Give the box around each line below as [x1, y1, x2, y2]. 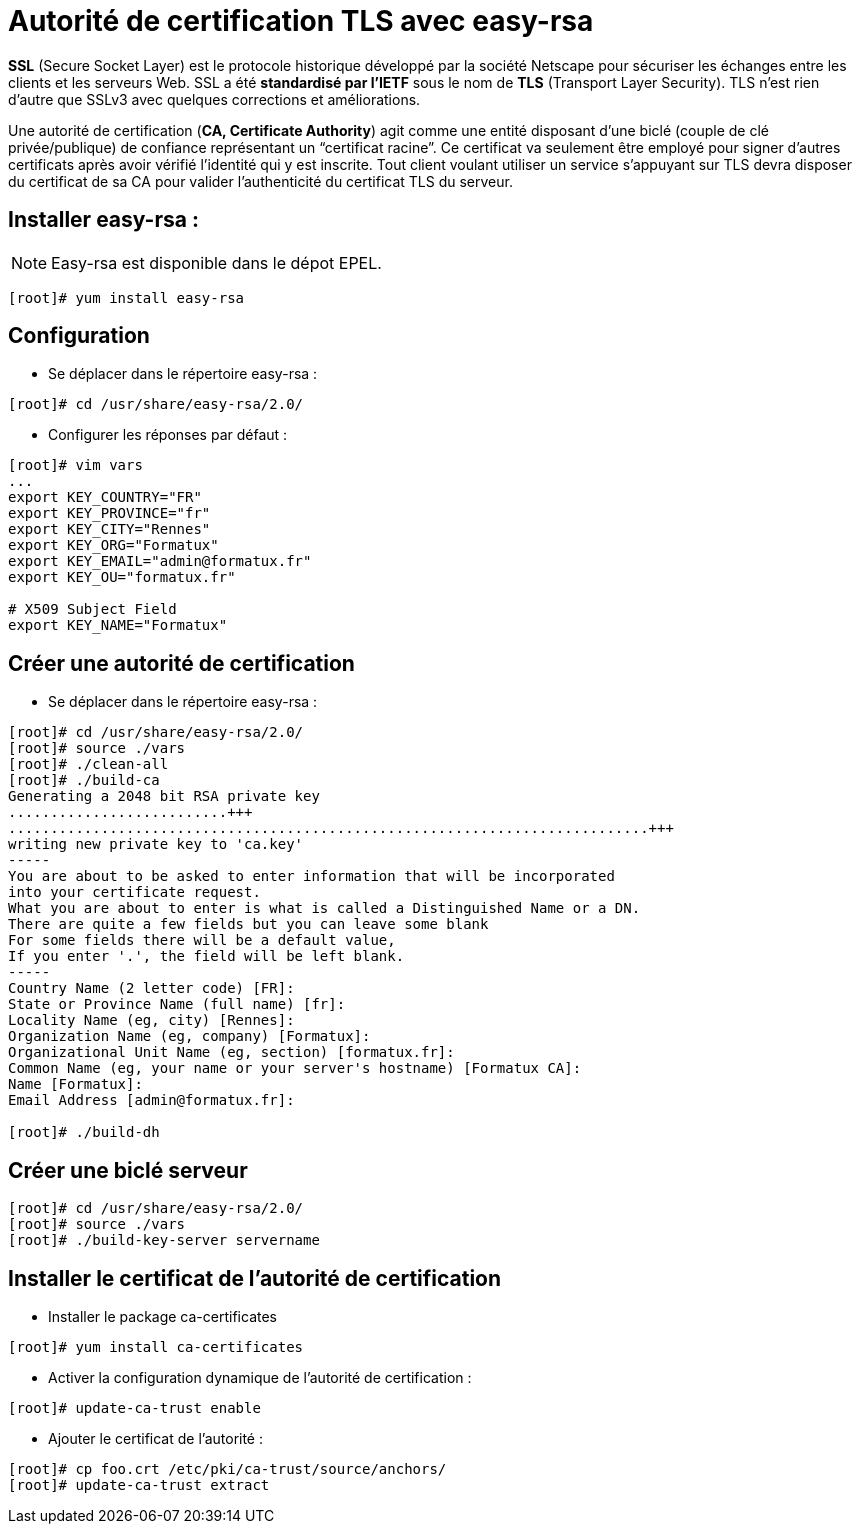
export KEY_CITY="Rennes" [8, 521, 211, 538]
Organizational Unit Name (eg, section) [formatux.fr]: [8, 1044, 455, 1061]
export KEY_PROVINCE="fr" [8, 505, 211, 522]
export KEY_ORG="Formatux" [8, 537, 219, 554]
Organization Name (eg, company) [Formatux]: [8, 1028, 371, 1045]
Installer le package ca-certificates [48, 1307, 277, 1325]
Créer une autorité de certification [8, 650, 355, 676]
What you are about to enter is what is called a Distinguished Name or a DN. [8, 900, 641, 917]
